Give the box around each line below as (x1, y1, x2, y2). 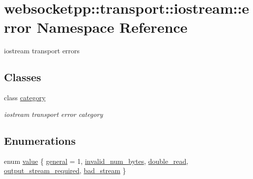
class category (4, 92, 46, 103)
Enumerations (4, 133, 76, 148)
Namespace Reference (36, 17, 188, 37)
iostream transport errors (4, 45, 80, 56)
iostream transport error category (4, 109, 103, 119)
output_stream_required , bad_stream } (4, 165, 126, 176)
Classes (4, 69, 41, 85)
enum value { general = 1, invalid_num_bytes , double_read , (4, 156, 189, 166)
